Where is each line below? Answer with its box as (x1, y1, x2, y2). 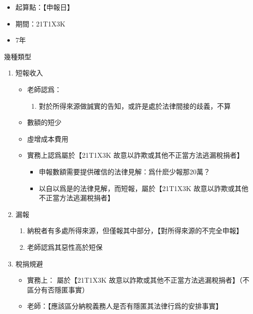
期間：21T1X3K (15, 18, 66, 28)
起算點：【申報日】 (15, 2, 74, 12)
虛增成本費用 (27, 133, 69, 144)
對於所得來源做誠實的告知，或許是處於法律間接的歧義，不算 (39, 100, 231, 111)
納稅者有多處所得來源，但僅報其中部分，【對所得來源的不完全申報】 (27, 225, 243, 236)
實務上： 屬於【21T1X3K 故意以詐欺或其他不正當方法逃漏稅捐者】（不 (27, 275, 250, 285)
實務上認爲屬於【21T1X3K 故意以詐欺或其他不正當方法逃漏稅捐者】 (27, 150, 244, 160)
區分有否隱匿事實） (27, 284, 89, 294)
